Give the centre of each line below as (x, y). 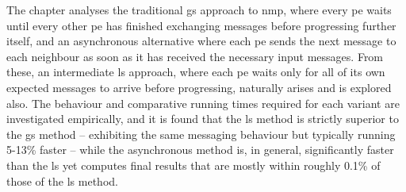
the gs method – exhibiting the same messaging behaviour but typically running (201, 134)
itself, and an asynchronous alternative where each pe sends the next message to (201, 41)
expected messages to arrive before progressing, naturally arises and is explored (199, 87)
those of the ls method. (62, 180)
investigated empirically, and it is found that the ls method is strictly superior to (203, 119)
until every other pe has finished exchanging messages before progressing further (201, 25)
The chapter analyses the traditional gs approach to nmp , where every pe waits (199, 10)
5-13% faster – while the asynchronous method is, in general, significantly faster (200, 150)
